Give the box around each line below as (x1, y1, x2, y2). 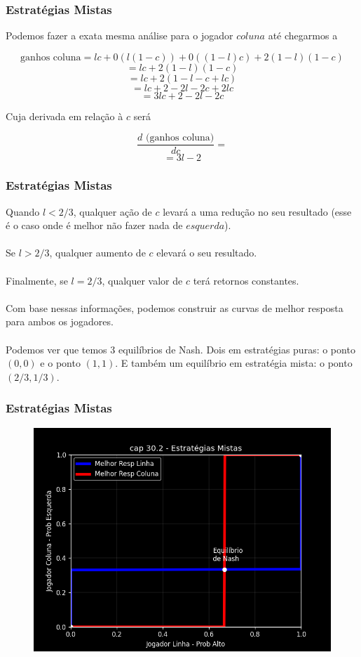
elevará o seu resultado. (156, 245, 257, 260)
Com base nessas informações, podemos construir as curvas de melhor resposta (6, 300, 343, 315)
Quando (6, 204, 40, 219)
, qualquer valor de (102, 273, 183, 287)
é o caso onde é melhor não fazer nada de (6, 218, 183, 233)
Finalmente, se (6, 273, 68, 287)
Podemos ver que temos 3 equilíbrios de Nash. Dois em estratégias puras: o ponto (6, 341, 355, 356)
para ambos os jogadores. (6, 314, 114, 329)
